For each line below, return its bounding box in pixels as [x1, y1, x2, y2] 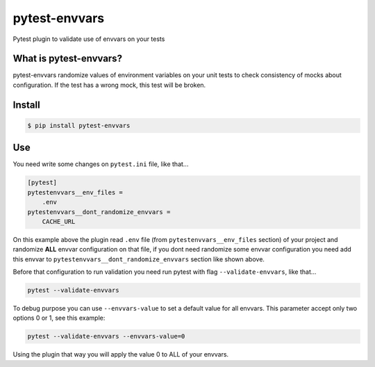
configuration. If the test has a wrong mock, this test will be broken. [12, 81, 206, 89]
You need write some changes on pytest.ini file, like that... [12, 160, 189, 168]
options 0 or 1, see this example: [12, 313, 106, 323]
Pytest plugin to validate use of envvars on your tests [12, 35, 165, 43]
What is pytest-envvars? [12, 53, 123, 65]
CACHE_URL [42, 218, 76, 225]
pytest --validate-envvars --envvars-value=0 [27, 332, 185, 341]
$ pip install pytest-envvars [27, 122, 131, 129]
